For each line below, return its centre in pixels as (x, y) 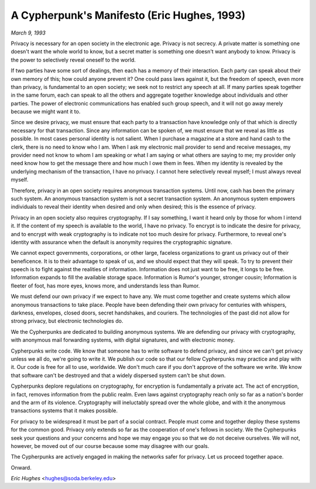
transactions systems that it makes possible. (64, 411)
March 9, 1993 (28, 33)
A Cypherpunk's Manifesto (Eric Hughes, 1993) (128, 15)
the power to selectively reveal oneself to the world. (73, 60)
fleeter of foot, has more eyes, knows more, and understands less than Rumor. (105, 285)
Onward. (21, 467)
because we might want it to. (46, 112)
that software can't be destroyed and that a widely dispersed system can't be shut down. (118, 375)
